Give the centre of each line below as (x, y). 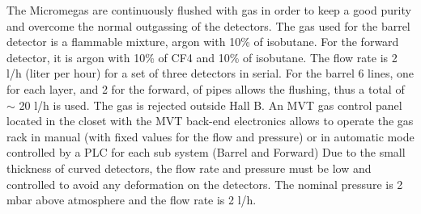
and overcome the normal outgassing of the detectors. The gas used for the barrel (208, 25)
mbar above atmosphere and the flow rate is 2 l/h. (132, 200)
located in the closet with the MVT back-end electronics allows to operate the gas (210, 121)
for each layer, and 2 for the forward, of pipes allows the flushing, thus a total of (206, 88)
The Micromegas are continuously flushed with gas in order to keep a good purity (209, 10)
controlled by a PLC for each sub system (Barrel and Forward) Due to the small (206, 152)
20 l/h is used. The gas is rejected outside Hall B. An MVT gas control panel (210, 105)
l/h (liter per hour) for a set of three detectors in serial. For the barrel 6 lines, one (210, 73)
